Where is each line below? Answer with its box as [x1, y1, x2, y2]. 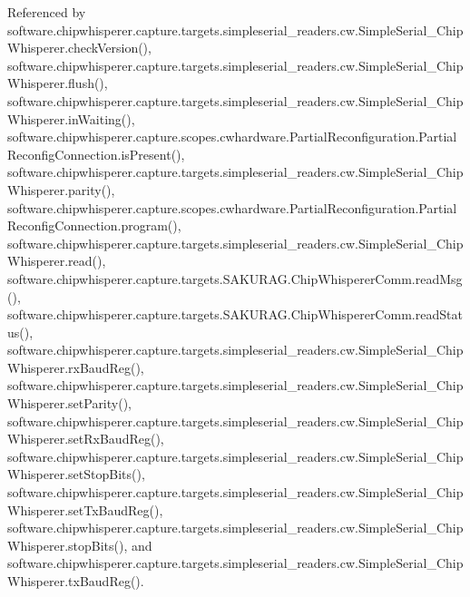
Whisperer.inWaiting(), [7, 109, 135, 128]
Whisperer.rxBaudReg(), [7, 357, 144, 377]
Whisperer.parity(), [7, 180, 115, 199]
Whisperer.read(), [7, 251, 106, 270]
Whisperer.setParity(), [7, 394, 132, 413]
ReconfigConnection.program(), [7, 216, 181, 235]
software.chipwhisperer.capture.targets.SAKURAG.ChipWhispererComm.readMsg [7, 269, 463, 288]
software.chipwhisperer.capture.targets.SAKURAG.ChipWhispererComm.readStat [7, 305, 463, 324]
